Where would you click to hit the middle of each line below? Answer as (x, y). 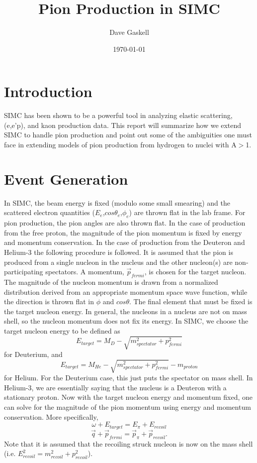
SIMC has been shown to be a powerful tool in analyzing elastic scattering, (118, 115)
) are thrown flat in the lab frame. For (187, 212)
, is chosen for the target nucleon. (195, 272)
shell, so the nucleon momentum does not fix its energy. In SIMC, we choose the (126, 321)
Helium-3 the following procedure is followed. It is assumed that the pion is (119, 252)
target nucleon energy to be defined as (62, 330)
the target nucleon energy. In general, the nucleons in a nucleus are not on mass (126, 311)
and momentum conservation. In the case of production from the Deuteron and (125, 242)
